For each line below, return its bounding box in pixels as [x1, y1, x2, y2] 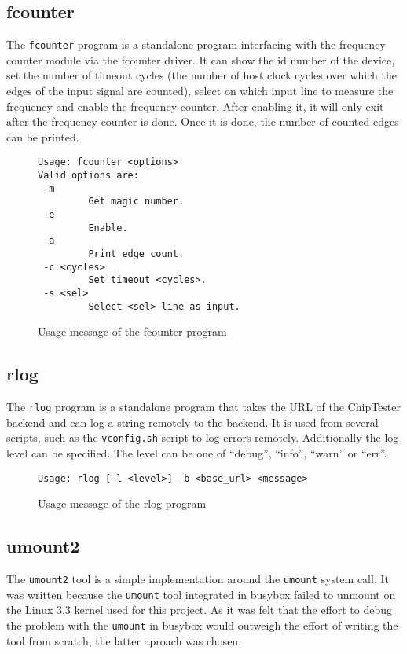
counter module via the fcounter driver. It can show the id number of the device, [6, 51, 395, 68]
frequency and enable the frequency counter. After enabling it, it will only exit [6, 97, 384, 114]
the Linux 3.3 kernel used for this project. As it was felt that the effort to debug [6, 601, 393, 618]
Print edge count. [88, 248, 185, 260]
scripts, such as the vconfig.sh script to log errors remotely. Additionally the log [6, 429, 399, 446]
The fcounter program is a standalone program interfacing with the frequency [6, 36, 386, 53]
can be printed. [6, 128, 79, 145]
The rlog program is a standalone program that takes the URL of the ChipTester [6, 399, 401, 415]
